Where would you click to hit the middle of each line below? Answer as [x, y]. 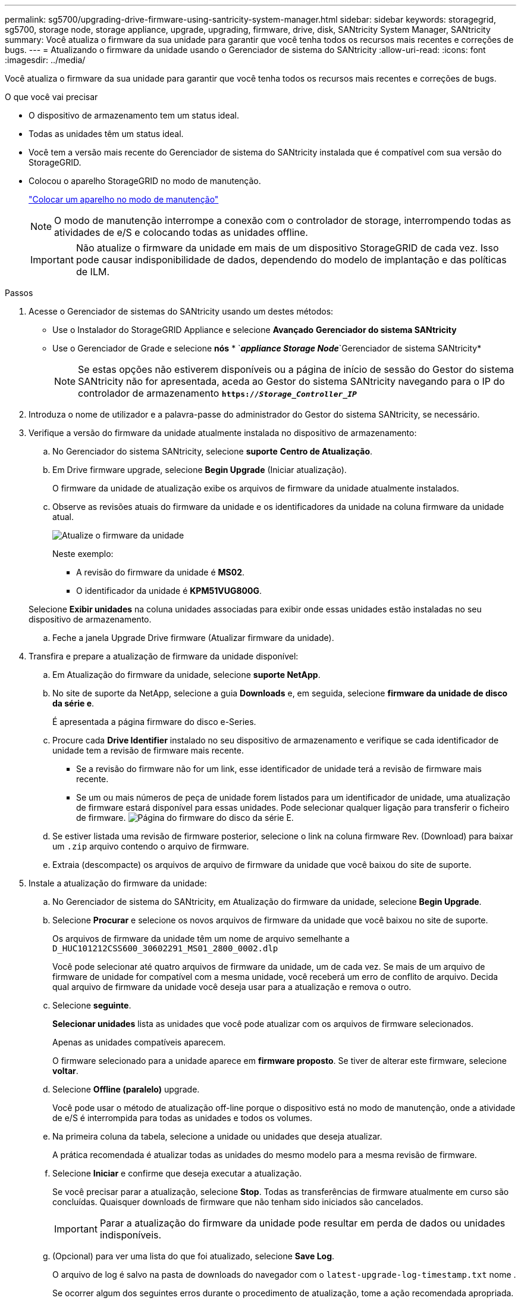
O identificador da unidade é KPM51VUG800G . [169, 591]
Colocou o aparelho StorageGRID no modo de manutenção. [145, 181]
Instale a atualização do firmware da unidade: [118, 883]
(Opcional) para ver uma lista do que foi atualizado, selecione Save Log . [194, 1256]
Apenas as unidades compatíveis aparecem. [139, 1042]
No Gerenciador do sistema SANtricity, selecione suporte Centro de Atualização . [213, 451]
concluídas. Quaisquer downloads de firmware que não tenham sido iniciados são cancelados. [238, 1202]
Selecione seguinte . [92, 1005]
